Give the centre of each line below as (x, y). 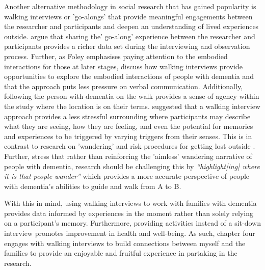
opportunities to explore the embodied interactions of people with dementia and (129, 76)
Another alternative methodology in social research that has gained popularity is (130, 6)
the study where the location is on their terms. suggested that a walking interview (132, 106)
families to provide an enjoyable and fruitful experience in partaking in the (121, 253)
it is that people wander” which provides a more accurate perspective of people (127, 176)
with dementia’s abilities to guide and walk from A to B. (93, 186)
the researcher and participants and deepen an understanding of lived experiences (131, 26)
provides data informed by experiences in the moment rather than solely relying (129, 213)
